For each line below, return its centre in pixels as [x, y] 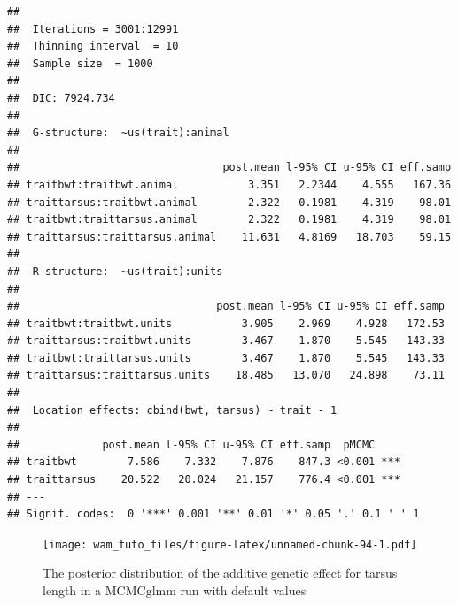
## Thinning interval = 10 [93, 46]
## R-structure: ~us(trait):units [115, 271]
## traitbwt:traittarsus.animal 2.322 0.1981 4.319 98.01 [229, 220]
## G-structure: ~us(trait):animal [118, 133]
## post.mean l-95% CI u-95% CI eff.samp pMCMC [191, 444]
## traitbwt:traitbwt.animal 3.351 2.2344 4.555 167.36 [229, 184]
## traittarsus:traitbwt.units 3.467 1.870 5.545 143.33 [226, 341]
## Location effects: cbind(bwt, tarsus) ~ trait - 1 [172, 410]
